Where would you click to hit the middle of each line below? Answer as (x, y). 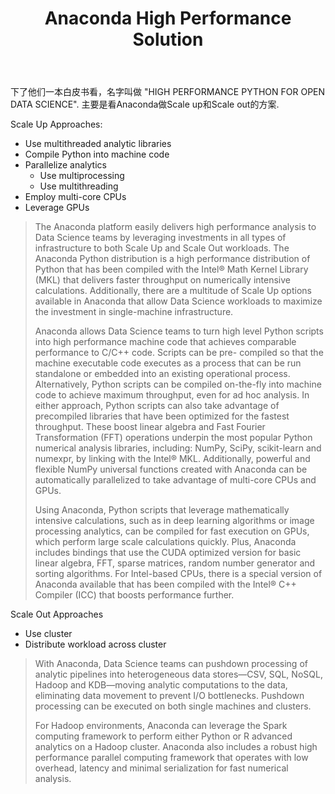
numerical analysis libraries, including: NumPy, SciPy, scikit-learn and (178, 448)
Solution (168, 39)
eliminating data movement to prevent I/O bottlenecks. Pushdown (169, 696)
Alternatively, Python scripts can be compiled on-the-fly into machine (178, 384)
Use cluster (48, 634)
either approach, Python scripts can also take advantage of (157, 406)
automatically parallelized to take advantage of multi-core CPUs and (175, 480)
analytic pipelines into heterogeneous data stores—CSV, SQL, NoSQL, (178, 674)
